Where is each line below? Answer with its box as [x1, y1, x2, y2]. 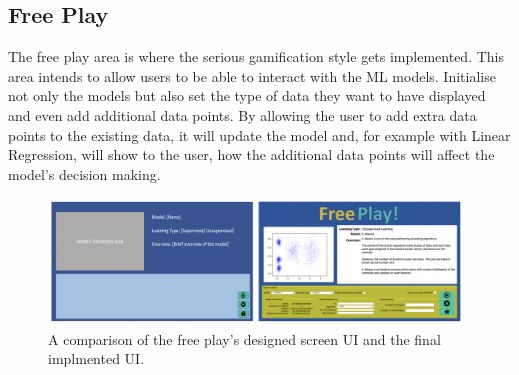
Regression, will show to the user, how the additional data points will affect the [8, 144, 495, 165]
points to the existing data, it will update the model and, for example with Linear [8, 124, 511, 145]
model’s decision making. [8, 163, 161, 184]
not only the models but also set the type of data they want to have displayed [8, 85, 486, 106]
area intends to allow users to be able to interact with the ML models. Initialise [8, 65, 496, 86]
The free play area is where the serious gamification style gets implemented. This [8, 46, 504, 67]
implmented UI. [48, 348, 145, 369]
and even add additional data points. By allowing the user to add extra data [8, 104, 477, 125]
